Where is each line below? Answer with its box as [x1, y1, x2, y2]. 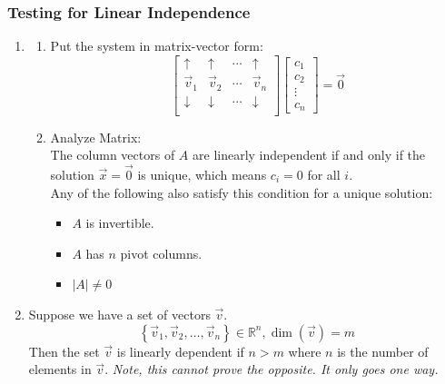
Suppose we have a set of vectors [28, 305, 211, 323]
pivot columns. [120, 243, 203, 262]
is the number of [337, 341, 429, 360]
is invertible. [85, 213, 154, 232]
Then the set [28, 341, 100, 360]
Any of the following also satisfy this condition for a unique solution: [50, 182, 433, 202]
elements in [28, 359, 92, 379]
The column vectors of [50, 145, 175, 164]
